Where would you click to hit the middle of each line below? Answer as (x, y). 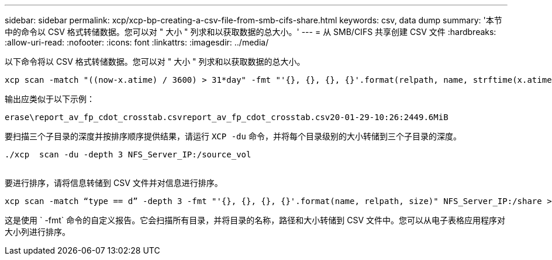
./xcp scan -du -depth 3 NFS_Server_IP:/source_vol (128, 154)
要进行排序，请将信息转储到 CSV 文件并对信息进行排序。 (114, 183)
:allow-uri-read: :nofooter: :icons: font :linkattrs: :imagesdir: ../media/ (137, 42)
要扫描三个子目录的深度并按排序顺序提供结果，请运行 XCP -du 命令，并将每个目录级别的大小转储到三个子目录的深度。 (233, 136)
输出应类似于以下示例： (50, 99)
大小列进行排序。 (37, 232)
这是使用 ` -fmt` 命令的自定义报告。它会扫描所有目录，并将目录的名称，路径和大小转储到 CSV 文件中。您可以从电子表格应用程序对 (255, 220)
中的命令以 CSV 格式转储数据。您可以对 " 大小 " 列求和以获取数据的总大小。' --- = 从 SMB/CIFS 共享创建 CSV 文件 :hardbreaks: (251, 32)
